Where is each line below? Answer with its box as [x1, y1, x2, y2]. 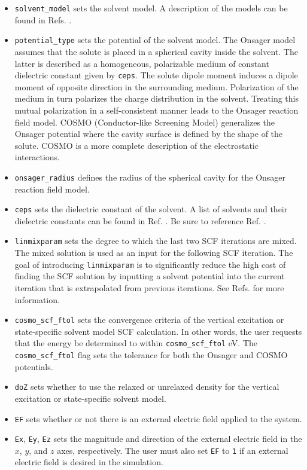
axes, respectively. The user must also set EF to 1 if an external [57, 444, 288, 456]
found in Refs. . [14, 13, 72, 26]
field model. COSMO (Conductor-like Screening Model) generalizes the [14, 115, 275, 128]
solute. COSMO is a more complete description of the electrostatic [14, 139, 259, 151]
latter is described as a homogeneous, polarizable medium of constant [14, 57, 269, 69]
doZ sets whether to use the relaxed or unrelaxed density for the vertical [14, 380, 279, 393]
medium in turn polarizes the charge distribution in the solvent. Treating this [14, 92, 299, 105]
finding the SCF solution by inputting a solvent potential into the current [14, 270, 285, 282]
